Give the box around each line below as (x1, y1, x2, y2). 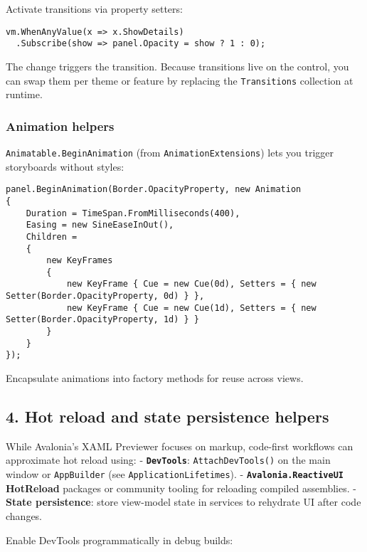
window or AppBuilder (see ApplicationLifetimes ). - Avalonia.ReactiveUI (6, 467, 344, 482)
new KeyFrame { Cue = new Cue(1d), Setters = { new (66, 302, 317, 313)
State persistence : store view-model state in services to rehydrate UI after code (6, 494, 361, 509)
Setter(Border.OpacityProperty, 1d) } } (6, 314, 200, 325)
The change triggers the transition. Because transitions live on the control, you (6, 58, 349, 73)
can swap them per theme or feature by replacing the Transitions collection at (6, 73, 353, 87)
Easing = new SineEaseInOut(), (26, 220, 174, 230)
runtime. (6, 87, 43, 102)
